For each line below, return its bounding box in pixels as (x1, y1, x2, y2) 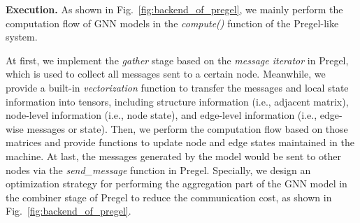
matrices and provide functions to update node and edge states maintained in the (6, 135, 354, 150)
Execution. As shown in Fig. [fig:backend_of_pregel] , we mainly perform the (6, 2, 343, 16)
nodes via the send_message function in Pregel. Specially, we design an (6, 162, 311, 177)
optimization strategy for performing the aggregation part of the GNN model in (6, 176, 347, 191)
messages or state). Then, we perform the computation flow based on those (27, 121, 348, 136)
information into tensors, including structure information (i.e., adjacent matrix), (6, 94, 349, 108)
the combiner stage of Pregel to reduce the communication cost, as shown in (6, 189, 332, 204)
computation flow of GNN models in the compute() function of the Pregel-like (6, 15, 339, 30)
